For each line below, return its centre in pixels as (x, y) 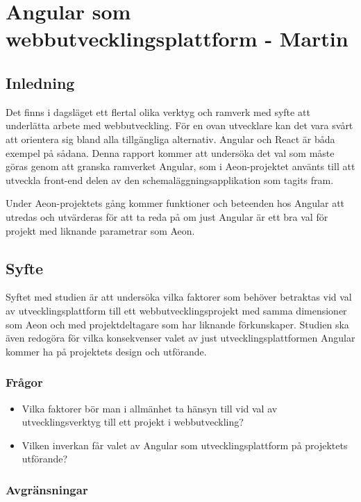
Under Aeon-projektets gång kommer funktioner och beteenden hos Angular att (175, 203)
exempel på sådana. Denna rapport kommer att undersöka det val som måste (170, 152)
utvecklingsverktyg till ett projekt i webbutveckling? (133, 422)
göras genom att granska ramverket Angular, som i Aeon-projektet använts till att (180, 166)
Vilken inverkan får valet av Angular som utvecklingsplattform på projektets (185, 445)
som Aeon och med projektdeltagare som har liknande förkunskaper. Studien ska (177, 324)
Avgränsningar (47, 489)
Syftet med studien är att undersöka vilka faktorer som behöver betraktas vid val (179, 297)
